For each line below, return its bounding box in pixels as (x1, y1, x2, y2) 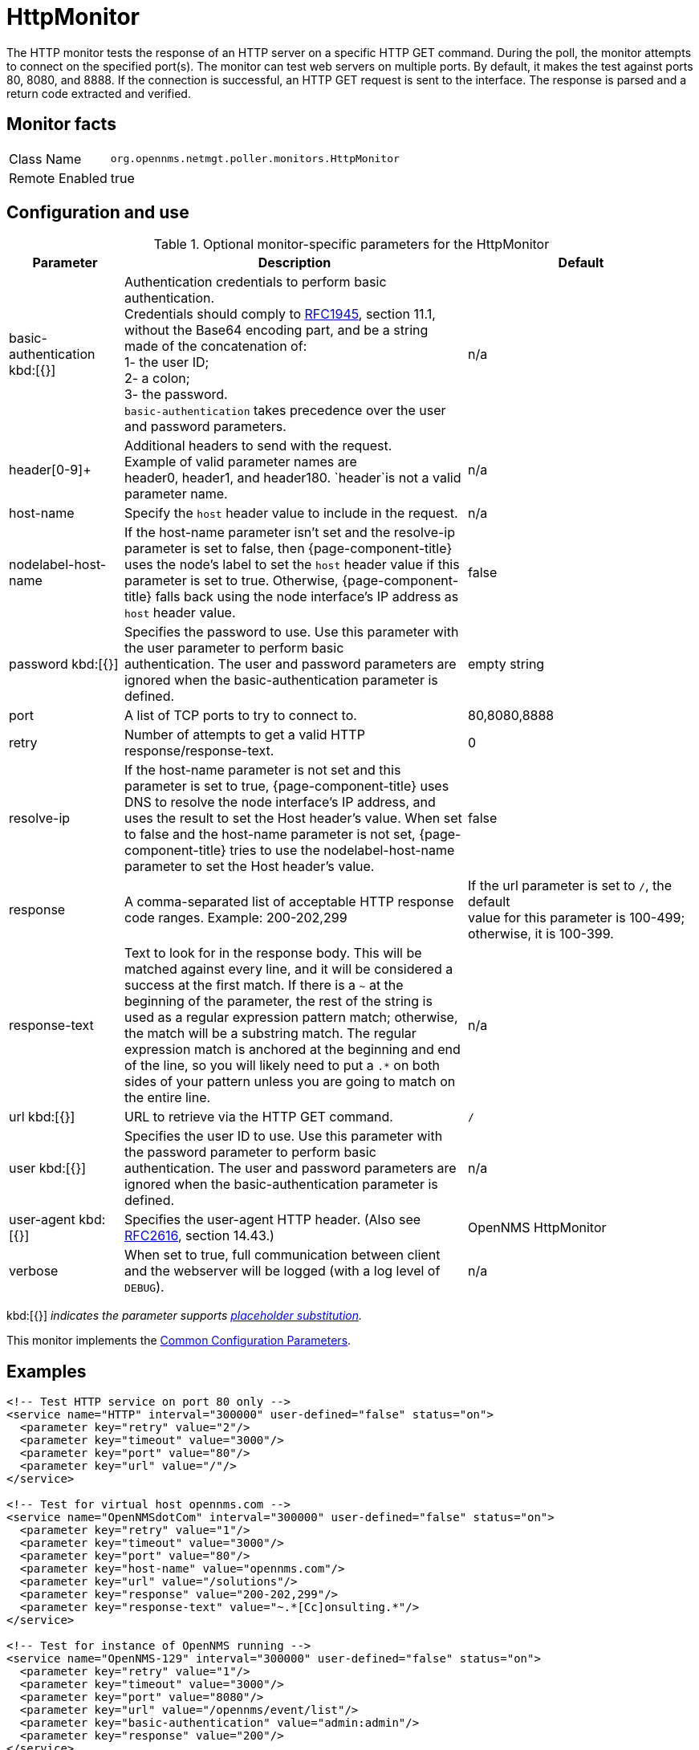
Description (258, 254, 331, 271)
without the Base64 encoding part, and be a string (124, 322, 429, 339)
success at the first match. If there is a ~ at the (124, 977, 404, 994)
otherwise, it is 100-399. (467, 926, 614, 942)
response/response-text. (124, 743, 274, 759)
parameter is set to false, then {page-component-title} (124, 540, 453, 557)
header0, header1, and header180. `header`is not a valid (124, 470, 461, 486)
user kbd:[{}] (9, 1160, 87, 1177)
